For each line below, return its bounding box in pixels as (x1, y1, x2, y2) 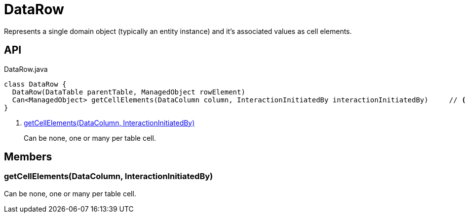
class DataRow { (4, 80, 67, 88)
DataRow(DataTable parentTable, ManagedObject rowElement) (12, 88, 245, 96)
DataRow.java (4, 64, 48, 73)
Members (4, 151, 52, 163)
